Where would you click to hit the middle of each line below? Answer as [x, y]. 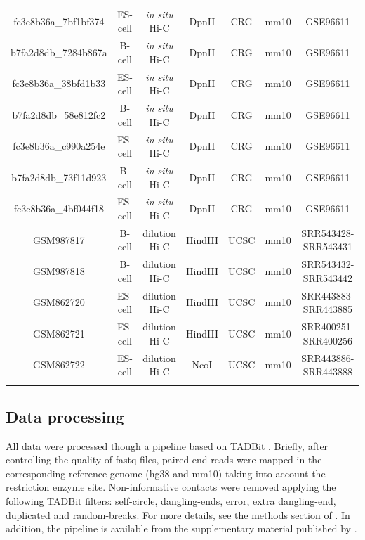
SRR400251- [328, 327]
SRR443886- [328, 358]
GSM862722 [59, 365]
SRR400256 [328, 340]
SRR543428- [328, 232]
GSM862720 [59, 302]
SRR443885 [328, 309]
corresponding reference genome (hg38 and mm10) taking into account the [166, 473]
